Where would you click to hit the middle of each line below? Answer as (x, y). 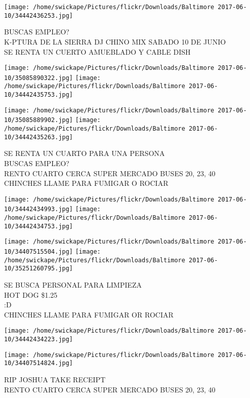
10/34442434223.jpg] (39, 339)
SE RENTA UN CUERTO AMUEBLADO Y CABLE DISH (97, 51)
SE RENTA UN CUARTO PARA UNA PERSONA (85, 153)
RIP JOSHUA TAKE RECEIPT (55, 379)
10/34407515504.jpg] (39, 252)
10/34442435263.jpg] (39, 137)
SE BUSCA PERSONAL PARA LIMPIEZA (73, 284)
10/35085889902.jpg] (39, 120)
